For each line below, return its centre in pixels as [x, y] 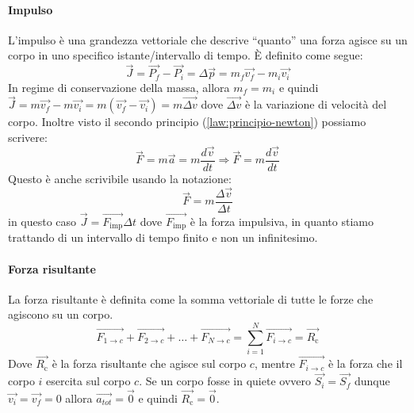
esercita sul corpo [88, 381]
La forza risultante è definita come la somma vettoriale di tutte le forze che [191, 298]
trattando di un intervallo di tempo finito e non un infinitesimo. [163, 237]
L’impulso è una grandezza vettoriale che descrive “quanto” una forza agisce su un [208, 39]
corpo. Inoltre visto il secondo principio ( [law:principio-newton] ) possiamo [187, 122]
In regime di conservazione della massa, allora [119, 87]
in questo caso [42, 222]
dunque [372, 381]
